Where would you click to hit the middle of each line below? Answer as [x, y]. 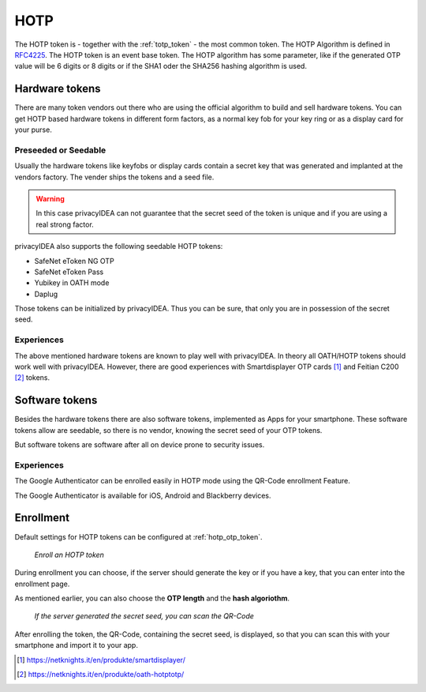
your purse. [34, 130]
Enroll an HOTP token [69, 555]
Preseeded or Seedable [60, 150]
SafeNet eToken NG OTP [74, 261]
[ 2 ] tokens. [32, 378]
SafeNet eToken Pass [69, 272]
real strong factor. [65, 224]
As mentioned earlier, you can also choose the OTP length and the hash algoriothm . [152, 598]
